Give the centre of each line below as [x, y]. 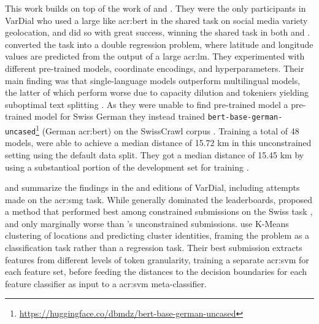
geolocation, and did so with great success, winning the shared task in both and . [158, 32]
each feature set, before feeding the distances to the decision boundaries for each [156, 272]
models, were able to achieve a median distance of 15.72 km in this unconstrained [158, 143]
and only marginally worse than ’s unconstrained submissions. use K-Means [147, 223]
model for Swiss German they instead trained [120, 116]
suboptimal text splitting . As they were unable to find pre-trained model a [147, 104]
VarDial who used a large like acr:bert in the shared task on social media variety [156, 20]
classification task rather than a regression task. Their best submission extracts [154, 248]
